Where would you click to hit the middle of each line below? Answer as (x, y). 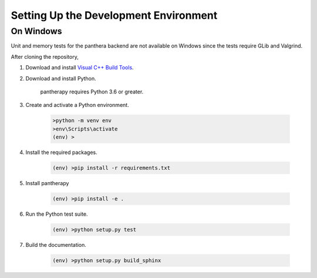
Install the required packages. (62, 152)
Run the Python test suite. (57, 214)
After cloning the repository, (45, 56)
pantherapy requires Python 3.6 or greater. (92, 92)
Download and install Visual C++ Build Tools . (80, 68)
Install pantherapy (47, 183)
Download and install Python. (61, 78)
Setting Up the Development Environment (114, 15)
